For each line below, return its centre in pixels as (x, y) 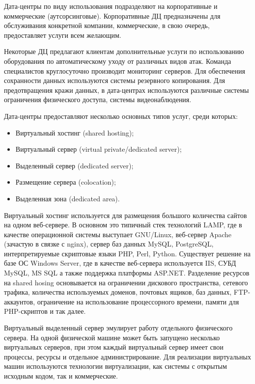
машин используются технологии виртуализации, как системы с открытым (115, 366)
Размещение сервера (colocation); (66, 182)
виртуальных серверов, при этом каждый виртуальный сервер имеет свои (114, 347)
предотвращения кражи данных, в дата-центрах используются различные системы (127, 90)
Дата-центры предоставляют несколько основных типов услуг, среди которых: (121, 116)
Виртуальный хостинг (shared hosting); (75, 132)
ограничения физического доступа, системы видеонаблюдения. (98, 99)
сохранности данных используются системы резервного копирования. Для (114, 80)
